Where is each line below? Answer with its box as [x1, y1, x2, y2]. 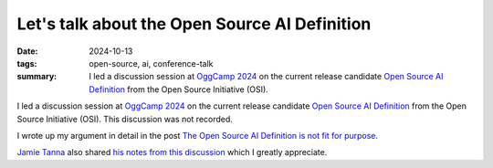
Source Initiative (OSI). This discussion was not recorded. [16, 113, 233, 124]
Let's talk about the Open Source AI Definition [16, 14, 372, 34]
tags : [16, 58, 37, 68]
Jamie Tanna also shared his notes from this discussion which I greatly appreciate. [16, 147, 328, 158]
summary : [16, 71, 58, 82]
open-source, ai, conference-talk [89, 58, 214, 68]
